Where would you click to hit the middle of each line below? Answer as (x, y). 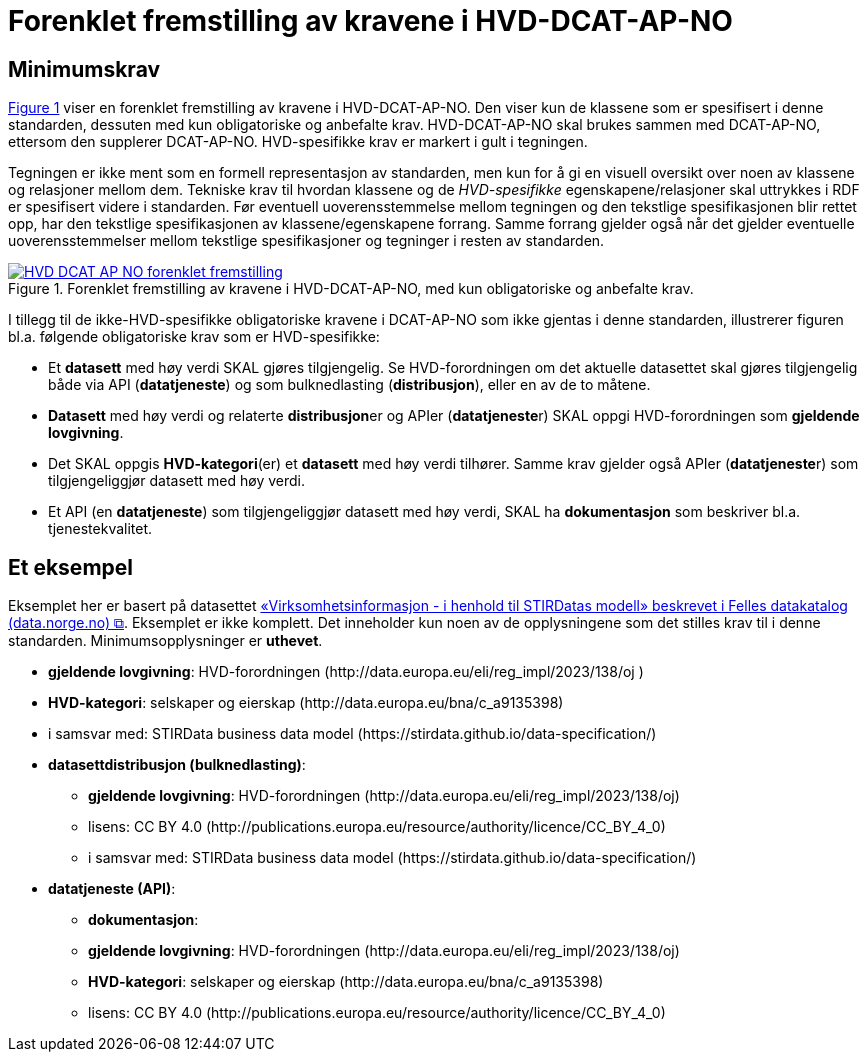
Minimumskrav (84, 69)
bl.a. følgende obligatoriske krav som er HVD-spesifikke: (194, 337)
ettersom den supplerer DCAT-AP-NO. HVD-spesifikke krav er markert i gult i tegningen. (298, 142)
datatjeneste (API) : (112, 889)
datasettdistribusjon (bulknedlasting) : (177, 765)
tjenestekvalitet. (100, 529)
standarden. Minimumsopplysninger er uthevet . (165, 641)
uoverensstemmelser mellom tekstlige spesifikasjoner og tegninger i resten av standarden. (306, 241)
